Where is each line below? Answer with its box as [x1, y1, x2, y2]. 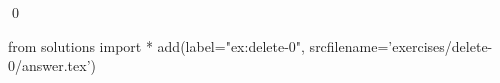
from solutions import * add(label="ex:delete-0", [8, 35, 305, 56]
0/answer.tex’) [8, 55, 97, 76]
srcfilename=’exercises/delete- [309, 35, 493, 56]
